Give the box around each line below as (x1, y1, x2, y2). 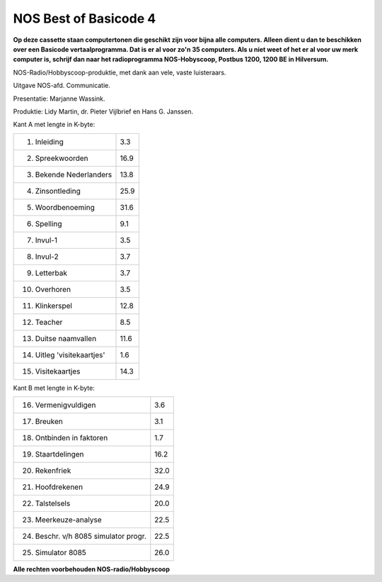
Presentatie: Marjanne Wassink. (13, 94, 105, 103)
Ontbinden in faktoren (35, 433, 108, 443)
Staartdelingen (35, 449, 84, 459)
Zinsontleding (35, 186, 81, 196)
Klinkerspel (35, 301, 72, 310)
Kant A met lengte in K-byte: (13, 121, 95, 129)
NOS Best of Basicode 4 (13, 11, 156, 26)
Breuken (35, 417, 63, 427)
